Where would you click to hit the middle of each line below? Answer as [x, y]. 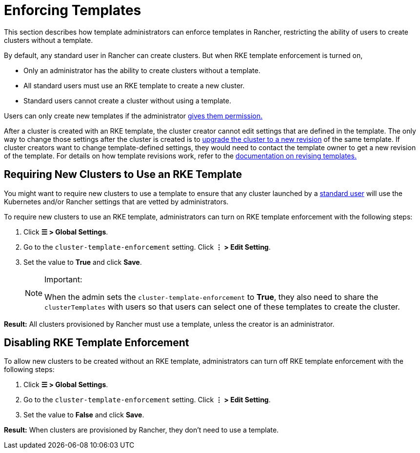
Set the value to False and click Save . [84, 415]
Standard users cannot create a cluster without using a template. [127, 100]
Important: [63, 279]
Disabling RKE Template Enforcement [97, 343]
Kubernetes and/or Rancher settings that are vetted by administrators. [116, 201]
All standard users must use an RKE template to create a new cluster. [134, 85]
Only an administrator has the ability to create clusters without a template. [142, 70]
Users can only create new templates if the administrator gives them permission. [133, 116]
